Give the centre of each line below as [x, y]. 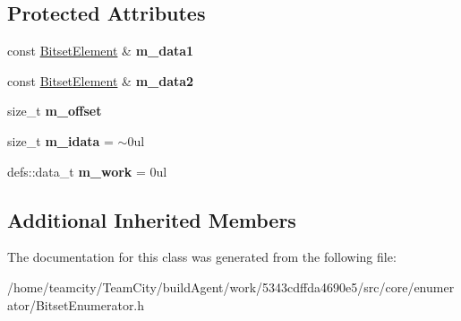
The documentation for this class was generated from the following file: [202, 257]
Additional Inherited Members [152, 219]
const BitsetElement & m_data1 [101, 51]
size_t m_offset [55, 111]
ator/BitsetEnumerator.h [76, 304]
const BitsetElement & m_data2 [101, 80]
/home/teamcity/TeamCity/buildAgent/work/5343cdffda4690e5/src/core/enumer [231, 286]
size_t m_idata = [60, 140]
